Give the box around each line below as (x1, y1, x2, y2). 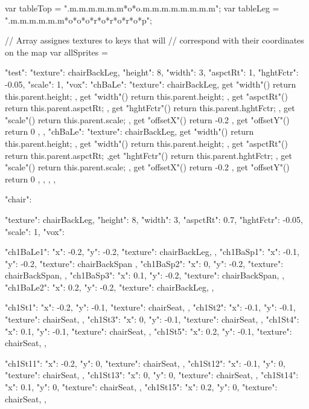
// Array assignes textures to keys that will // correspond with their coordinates (5, 34, 304, 47)
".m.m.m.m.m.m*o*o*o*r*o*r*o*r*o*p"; (5, 13, 152, 26)
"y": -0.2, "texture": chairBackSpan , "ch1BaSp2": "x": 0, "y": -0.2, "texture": (5, 257, 284, 269)
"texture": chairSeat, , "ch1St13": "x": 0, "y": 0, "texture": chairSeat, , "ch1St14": (5, 369, 299, 381)
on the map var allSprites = (5, 45, 108, 58)
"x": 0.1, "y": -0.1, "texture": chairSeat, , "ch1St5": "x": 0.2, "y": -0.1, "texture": (5, 324, 292, 337)
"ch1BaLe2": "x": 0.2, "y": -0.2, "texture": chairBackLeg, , (5, 280, 214, 293)
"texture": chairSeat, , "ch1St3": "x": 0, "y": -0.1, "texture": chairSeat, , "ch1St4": (5, 313, 299, 326)
